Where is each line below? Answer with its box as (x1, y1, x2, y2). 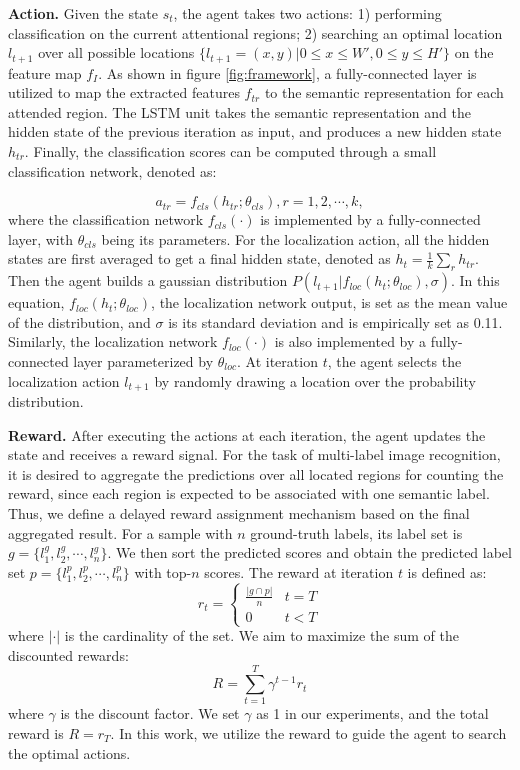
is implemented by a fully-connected (260, 209, 481, 230)
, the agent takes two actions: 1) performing (173, 3, 442, 23)
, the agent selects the (327, 350, 462, 371)
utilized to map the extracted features (8, 82, 240, 103)
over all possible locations (38, 42, 195, 63)
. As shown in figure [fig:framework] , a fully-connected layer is (98, 62, 477, 83)
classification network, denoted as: (8, 160, 217, 181)
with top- (134, 561, 192, 582)
